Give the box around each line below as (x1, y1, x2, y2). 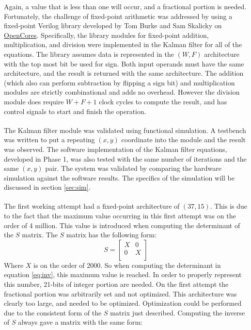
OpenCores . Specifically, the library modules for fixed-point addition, (4, 30, 209, 40)
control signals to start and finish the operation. (4, 106, 146, 116)
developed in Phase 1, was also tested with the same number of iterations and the (4, 153, 247, 164)
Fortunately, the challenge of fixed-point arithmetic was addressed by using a (4, 11, 233, 21)
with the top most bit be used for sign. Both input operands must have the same (4, 58, 244, 68)
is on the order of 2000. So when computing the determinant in (33, 260, 221, 270)
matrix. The (22, 230, 58, 240)
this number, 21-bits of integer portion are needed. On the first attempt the (4, 279, 229, 289)
